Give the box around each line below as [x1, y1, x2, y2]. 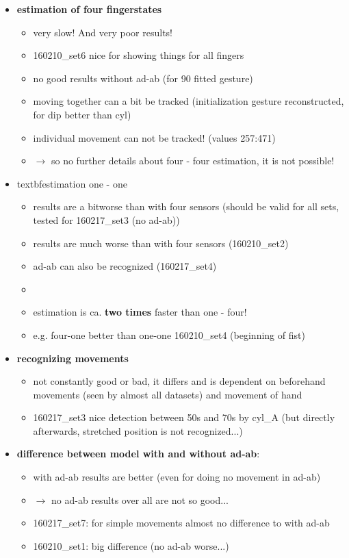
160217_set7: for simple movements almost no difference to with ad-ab [33, 516, 330, 530]
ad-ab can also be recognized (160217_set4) [33, 259, 217, 273]
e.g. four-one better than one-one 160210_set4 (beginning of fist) [33, 327, 305, 342]
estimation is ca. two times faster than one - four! [33, 305, 247, 319]
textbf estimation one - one [16, 176, 127, 190]
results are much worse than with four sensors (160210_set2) [33, 236, 289, 250]
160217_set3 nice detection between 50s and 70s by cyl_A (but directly [33, 410, 335, 424]
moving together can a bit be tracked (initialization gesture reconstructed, [33, 94, 344, 108]
